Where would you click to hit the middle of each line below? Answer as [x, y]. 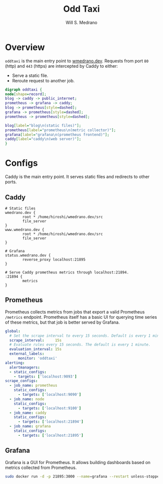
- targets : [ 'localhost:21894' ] [50, 422]
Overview [25, 47]
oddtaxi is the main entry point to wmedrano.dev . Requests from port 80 [77, 61]
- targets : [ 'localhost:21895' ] [50, 435]
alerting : [15, 363]
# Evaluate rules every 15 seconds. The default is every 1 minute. [80, 345]
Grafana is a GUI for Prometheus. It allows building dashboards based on [78, 462]
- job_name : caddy [28, 413]
